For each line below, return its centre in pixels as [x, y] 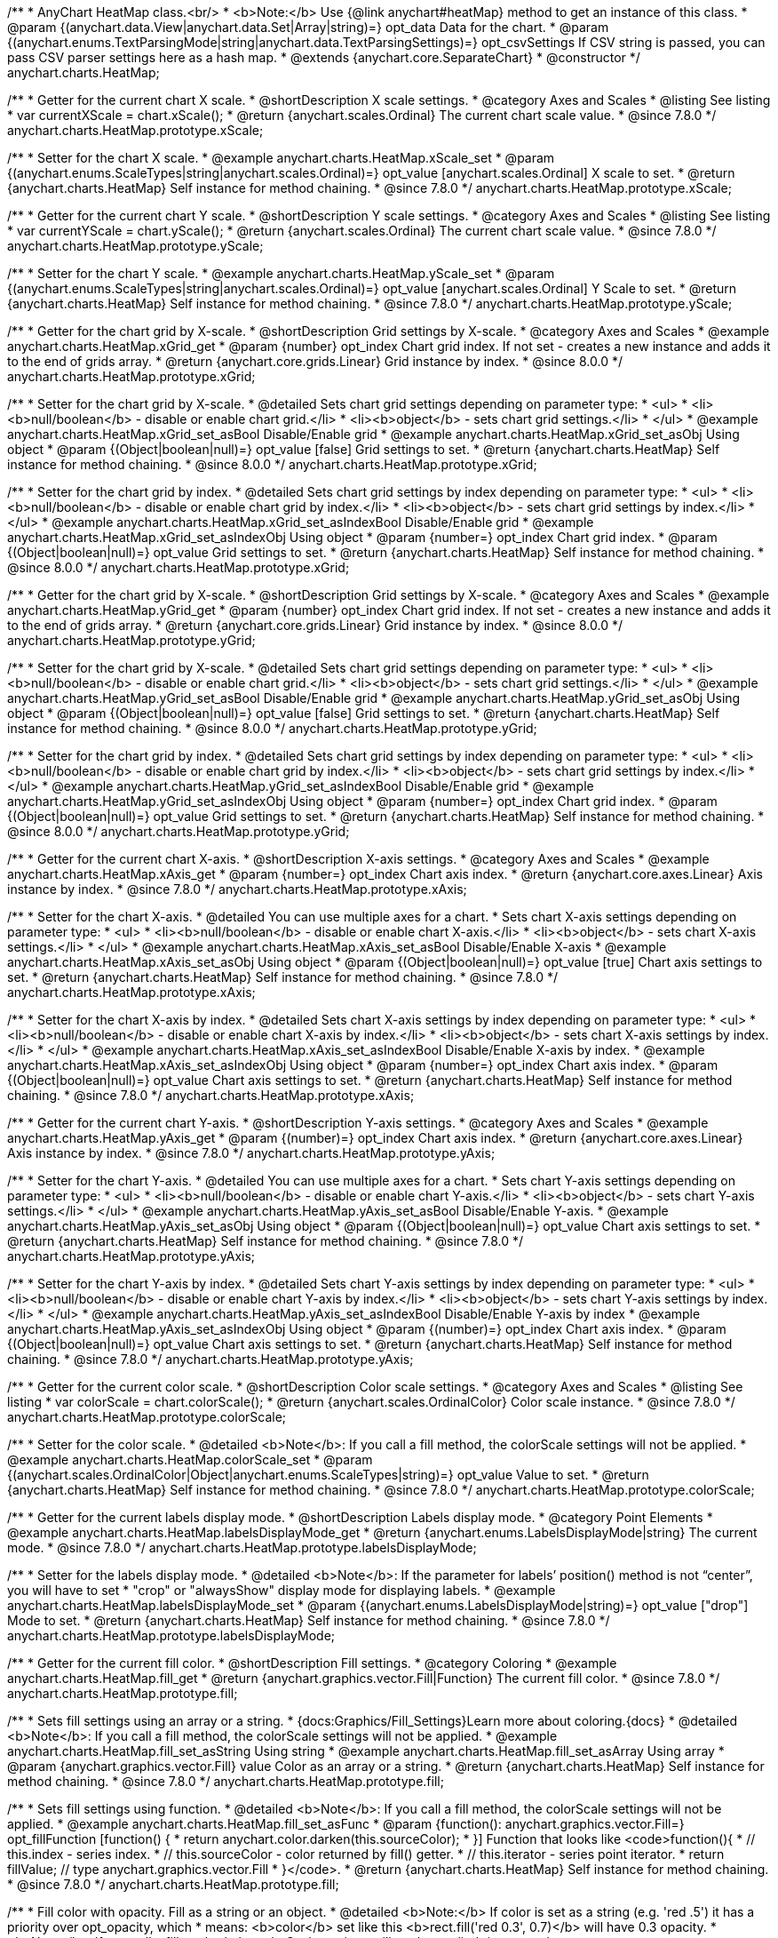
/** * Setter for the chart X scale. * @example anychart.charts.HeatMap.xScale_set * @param [281, 158]
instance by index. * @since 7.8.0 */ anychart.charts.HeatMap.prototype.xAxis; [237, 889]
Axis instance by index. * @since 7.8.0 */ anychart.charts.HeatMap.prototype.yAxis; [251, 1153]
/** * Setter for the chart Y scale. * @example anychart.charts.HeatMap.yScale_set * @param [281, 273]
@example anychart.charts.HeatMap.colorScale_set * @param [190, 1459]
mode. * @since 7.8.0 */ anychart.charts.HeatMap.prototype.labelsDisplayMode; [242, 1547]
